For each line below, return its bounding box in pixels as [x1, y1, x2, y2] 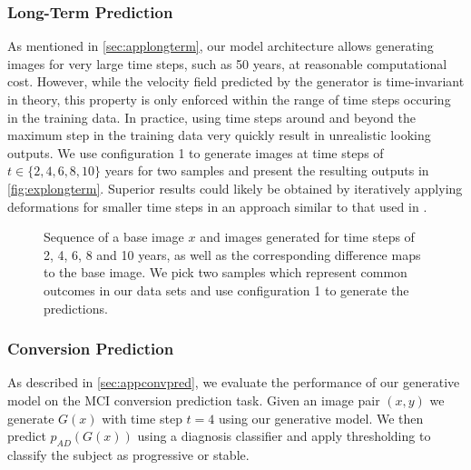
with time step [102, 408, 182, 427]
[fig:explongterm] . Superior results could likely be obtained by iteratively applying [7, 178, 463, 197]
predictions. [44, 298, 108, 317]
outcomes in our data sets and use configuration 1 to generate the [44, 280, 409, 299]
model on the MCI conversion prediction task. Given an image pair [7, 390, 380, 409]
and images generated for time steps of [200, 227, 415, 246]
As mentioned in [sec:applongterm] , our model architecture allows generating [7, 36, 434, 55]
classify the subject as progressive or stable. [7, 445, 250, 464]
